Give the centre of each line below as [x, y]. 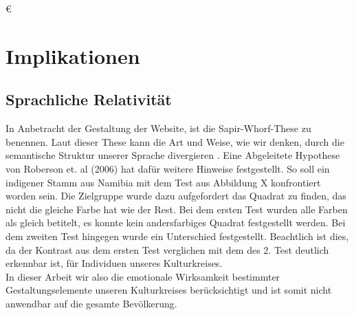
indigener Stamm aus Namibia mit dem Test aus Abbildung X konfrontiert [163, 182]
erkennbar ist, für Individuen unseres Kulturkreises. [114, 263]
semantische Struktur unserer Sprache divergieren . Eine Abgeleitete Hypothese [173, 155]
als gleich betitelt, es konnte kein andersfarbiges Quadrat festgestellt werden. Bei [176, 222]
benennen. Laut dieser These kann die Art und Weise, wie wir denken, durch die [175, 141]
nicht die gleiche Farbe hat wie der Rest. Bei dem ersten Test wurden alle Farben [177, 209]
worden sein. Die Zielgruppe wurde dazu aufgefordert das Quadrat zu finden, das [176, 196]
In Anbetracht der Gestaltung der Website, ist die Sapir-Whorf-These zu [158, 128]
